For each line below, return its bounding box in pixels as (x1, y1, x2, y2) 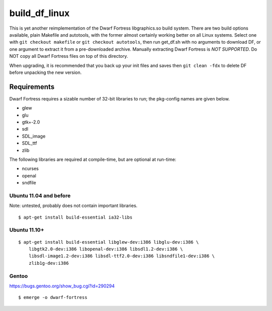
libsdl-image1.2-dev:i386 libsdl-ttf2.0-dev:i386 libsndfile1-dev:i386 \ (28, 253, 215, 259)
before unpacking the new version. (9, 69, 82, 75)
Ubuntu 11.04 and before (9, 192, 71, 199)
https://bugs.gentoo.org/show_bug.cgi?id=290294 (9, 283, 115, 289)
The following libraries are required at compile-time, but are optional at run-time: (9, 156, 176, 162)
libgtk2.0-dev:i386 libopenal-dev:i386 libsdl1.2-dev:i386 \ (28, 246, 183, 252)
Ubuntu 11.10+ (9, 227, 44, 234)
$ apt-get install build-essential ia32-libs (18, 214, 133, 220)
